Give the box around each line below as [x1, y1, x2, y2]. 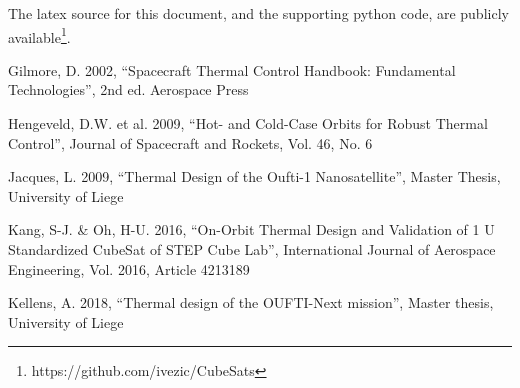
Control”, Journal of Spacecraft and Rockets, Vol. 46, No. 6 [8, 132, 373, 153]
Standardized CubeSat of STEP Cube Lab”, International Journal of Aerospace [8, 239, 496, 259]
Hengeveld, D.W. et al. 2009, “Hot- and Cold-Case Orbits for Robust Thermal [8, 113, 488, 134]
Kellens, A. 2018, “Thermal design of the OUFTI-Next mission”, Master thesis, [8, 292, 494, 313]
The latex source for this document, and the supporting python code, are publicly [8, 3, 509, 23]
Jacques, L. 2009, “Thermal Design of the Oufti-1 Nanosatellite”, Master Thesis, [8, 166, 501, 187]
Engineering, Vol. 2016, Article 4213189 [8, 258, 250, 279]
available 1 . [8, 23, 71, 47]
